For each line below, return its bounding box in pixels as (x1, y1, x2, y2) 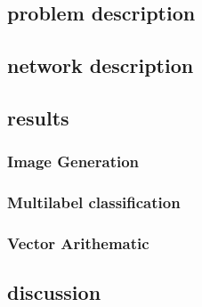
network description (7, 52, 194, 79)
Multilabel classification (7, 191, 181, 214)
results (7, 103, 69, 131)
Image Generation (7, 150, 140, 173)
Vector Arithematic (7, 231, 149, 254)
